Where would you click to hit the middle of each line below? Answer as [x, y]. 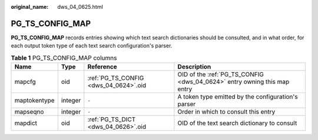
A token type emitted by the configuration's [238, 97]
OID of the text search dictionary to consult [237, 123]
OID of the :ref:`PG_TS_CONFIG [221, 74]
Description [194, 67]
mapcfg [25, 82]
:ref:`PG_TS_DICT [112, 119]
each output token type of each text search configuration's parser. [92, 46]
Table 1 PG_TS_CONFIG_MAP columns [64, 57]
